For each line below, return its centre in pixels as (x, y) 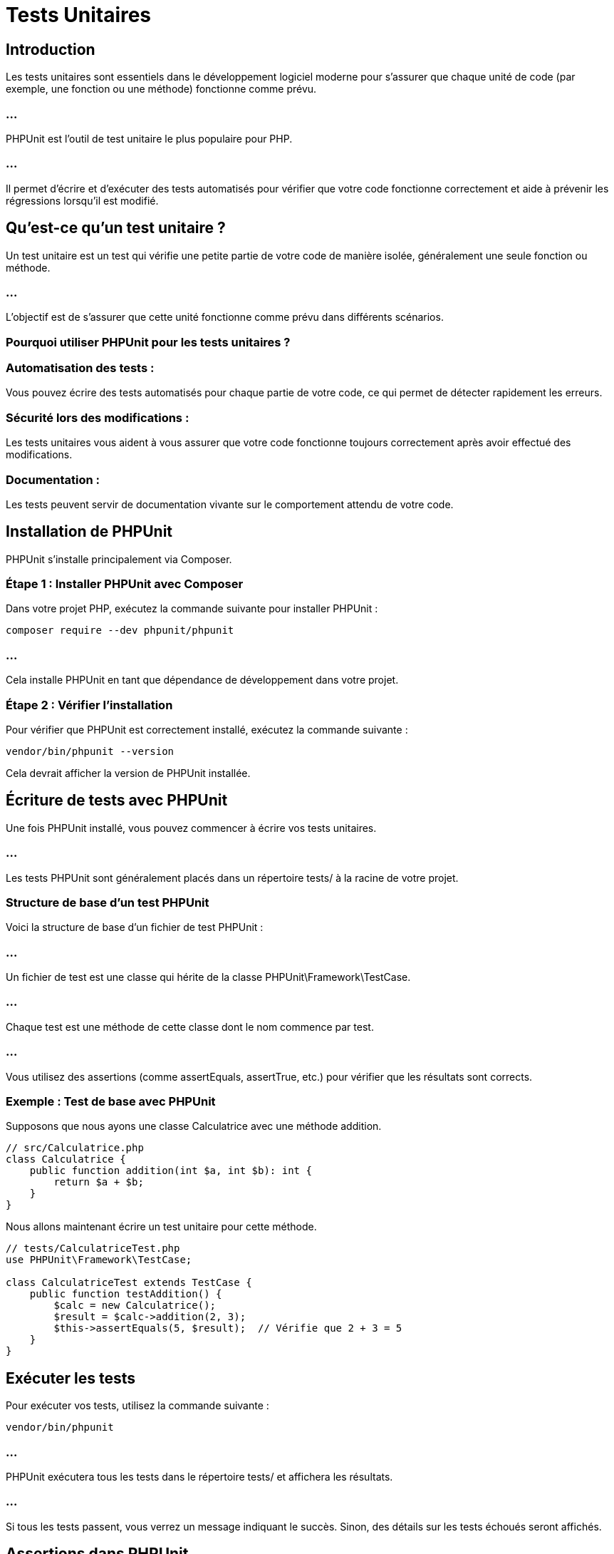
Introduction (51, 49)
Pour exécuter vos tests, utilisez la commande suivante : (137, 1406)
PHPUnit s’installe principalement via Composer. (119, 559)
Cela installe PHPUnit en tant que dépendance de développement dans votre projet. (202, 680)
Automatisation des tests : (80, 368)
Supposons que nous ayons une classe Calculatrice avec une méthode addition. (194, 1126)
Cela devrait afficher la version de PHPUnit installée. (128, 773)
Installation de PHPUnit (89, 532)
